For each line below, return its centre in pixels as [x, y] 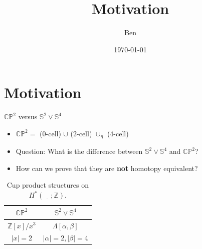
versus [28, 116]
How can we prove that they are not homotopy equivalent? [107, 168]
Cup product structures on [48, 185]
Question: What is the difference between [79, 151]
